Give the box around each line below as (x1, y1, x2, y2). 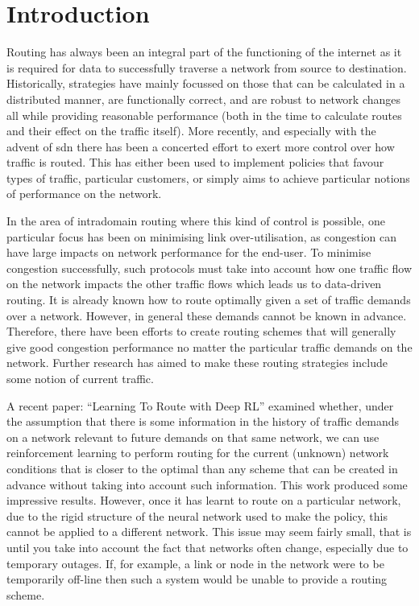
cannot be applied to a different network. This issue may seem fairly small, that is (6, 523, 412, 540)
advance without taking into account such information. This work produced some (6, 476, 408, 493)
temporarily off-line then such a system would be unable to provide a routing (6, 571, 388, 587)
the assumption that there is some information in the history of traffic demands (6, 413, 400, 430)
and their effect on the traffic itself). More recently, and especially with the (6, 122, 376, 139)
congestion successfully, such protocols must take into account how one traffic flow (6, 259, 413, 276)
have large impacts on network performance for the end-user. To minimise (6, 244, 371, 261)
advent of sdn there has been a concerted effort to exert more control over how (6, 138, 395, 155)
